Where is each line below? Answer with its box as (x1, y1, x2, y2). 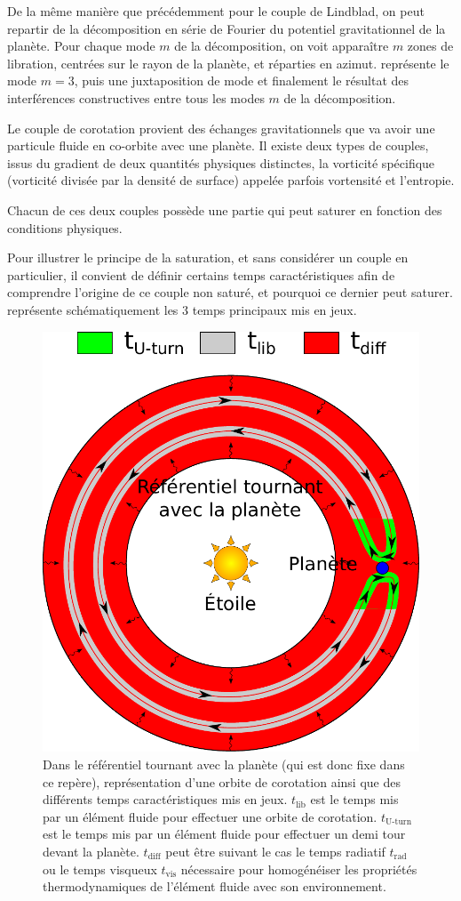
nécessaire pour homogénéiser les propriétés (180, 859, 417, 878)
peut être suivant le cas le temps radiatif (165, 842, 385, 861)
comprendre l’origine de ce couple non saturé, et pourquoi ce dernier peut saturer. (7, 283, 453, 302)
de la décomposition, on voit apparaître (174, 36, 389, 55)
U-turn (385, 817, 412, 827)
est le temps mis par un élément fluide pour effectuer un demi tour (43, 825, 406, 843)
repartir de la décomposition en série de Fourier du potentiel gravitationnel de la (7, 19, 446, 37)
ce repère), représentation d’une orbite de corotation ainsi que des (43, 772, 401, 791)
